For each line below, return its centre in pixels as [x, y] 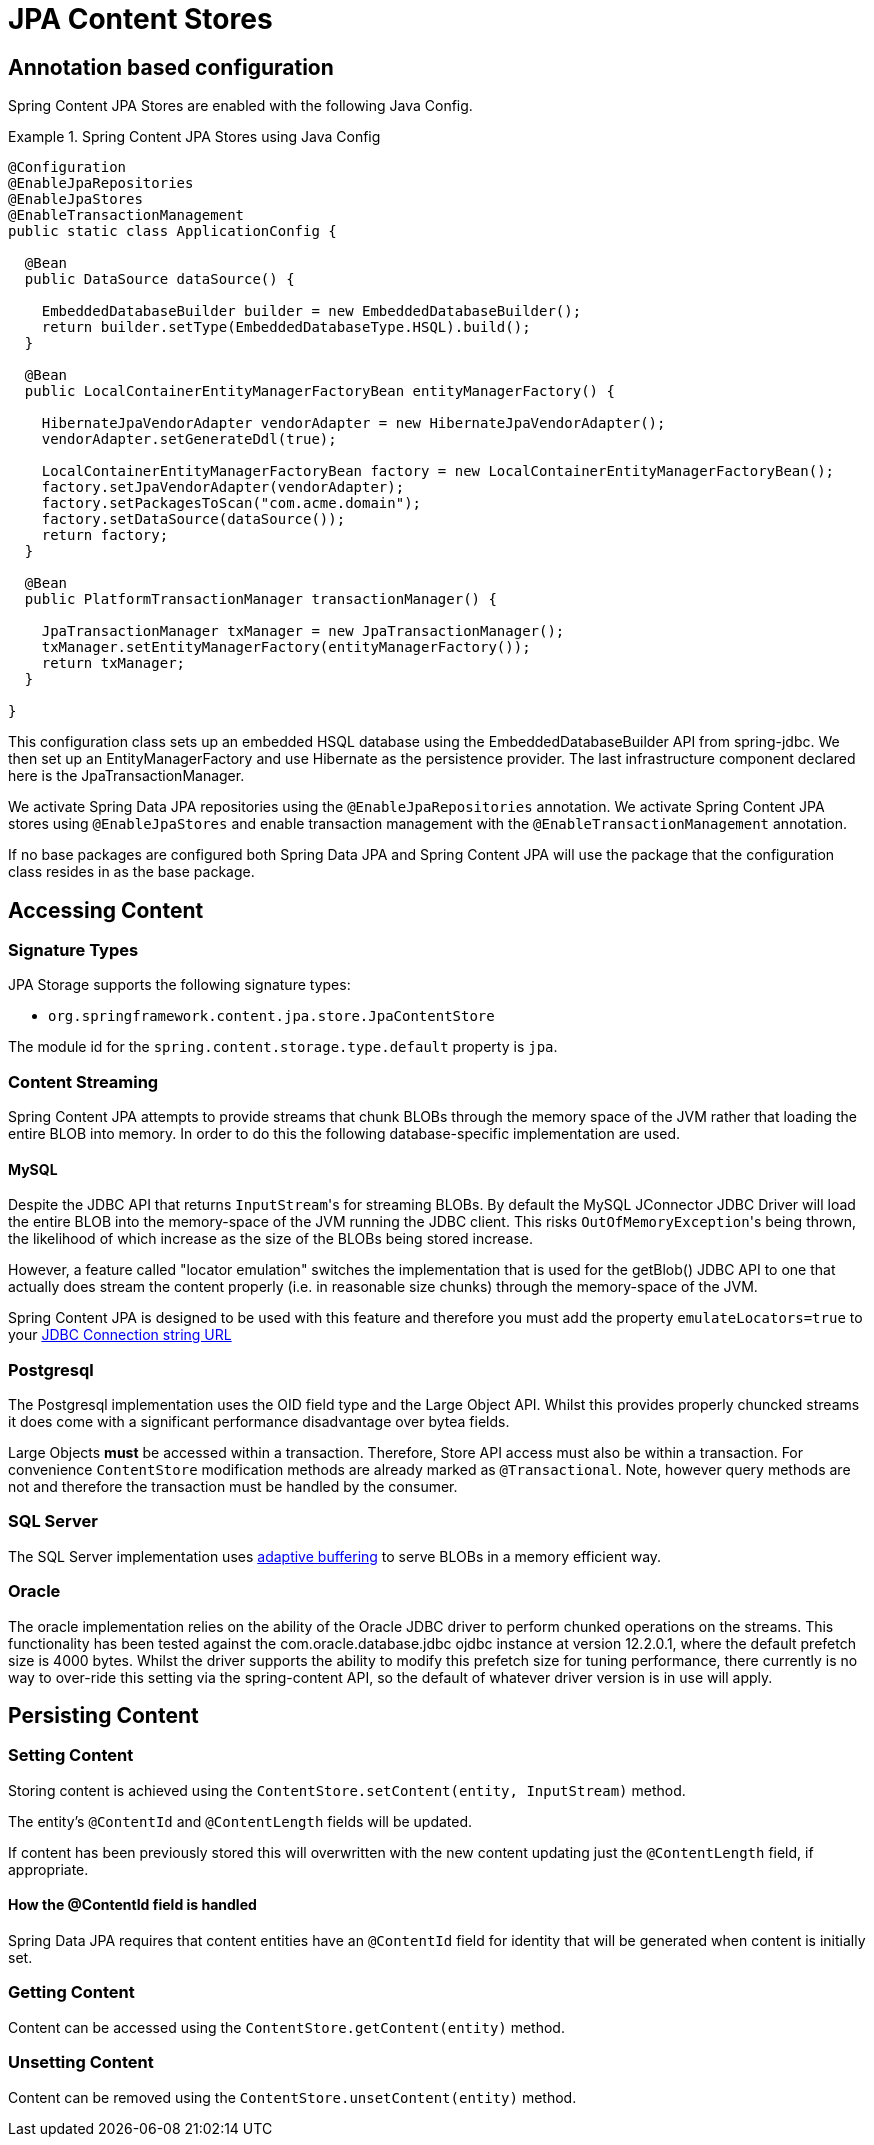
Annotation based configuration [171, 67]
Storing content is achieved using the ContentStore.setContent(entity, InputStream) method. [347, 1790]
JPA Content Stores [140, 19]
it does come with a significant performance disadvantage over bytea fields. [259, 1422]
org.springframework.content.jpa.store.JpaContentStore [271, 1016]
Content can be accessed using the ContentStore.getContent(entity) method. [286, 2027]
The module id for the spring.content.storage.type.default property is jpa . [283, 1047]
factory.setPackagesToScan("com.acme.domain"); [231, 503]
